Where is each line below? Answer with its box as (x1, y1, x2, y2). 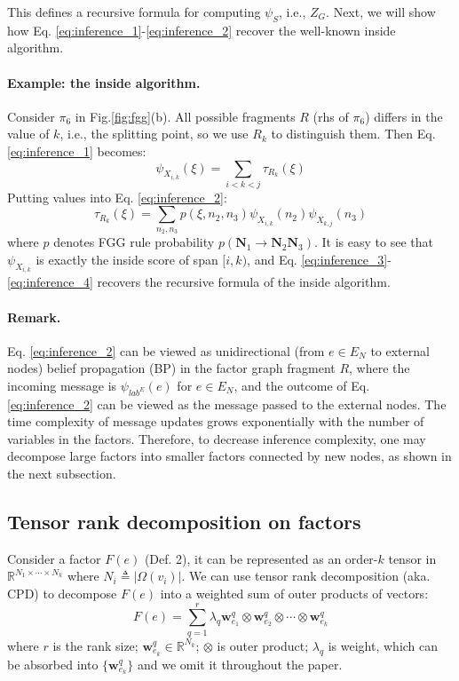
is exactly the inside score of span (36, 249, 218, 268)
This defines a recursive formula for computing (7, 3, 261, 20)
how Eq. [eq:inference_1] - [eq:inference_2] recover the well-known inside (7, 20, 396, 39)
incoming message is (7, 376, 117, 394)
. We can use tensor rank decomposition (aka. (181, 566, 431, 585)
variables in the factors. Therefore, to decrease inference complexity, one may (7, 429, 426, 447)
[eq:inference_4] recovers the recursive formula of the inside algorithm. (7, 273, 391, 291)
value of (7, 124, 50, 143)
